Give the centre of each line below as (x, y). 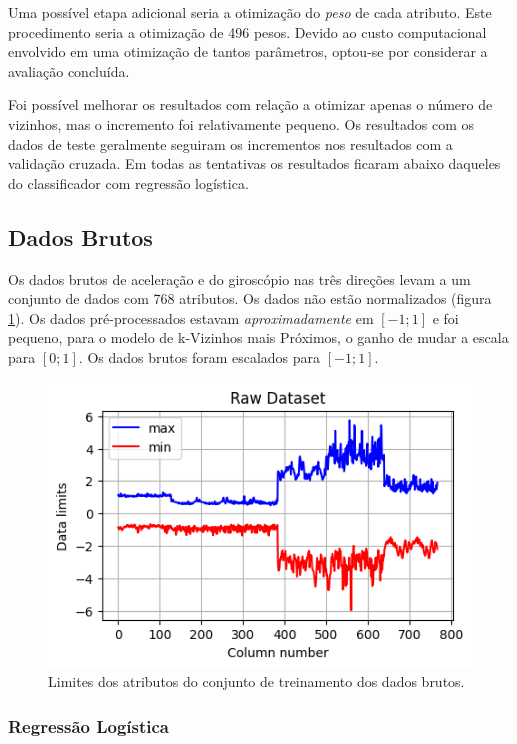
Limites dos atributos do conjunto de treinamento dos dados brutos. (256, 681)
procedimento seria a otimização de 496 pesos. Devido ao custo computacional (247, 31)
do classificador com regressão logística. (128, 182)
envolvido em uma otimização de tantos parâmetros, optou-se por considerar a (248, 51)
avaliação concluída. (69, 70)
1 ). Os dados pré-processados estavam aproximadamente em (191, 317)
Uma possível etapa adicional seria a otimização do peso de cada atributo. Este (250, 12)
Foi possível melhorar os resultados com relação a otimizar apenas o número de (250, 104)
